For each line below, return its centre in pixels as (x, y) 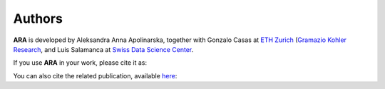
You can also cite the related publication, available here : (95, 75)
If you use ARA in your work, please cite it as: (80, 63)
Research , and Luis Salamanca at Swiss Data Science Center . (103, 49)
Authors (38, 19)
